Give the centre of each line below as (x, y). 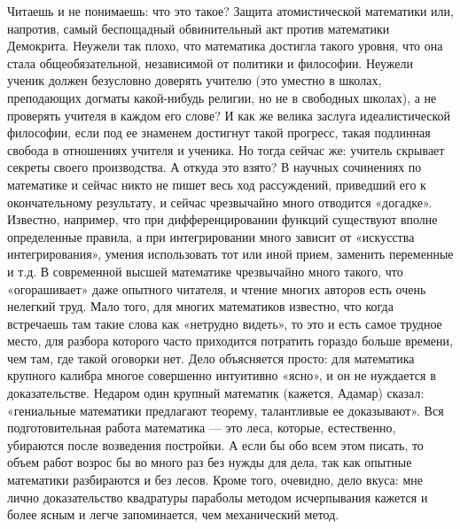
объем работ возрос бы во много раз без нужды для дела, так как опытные (210, 462)
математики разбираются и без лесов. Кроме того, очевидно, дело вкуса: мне (215, 480)
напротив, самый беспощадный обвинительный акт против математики (199, 28)
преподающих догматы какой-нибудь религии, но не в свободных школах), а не (222, 97)
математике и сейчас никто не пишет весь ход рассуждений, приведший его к (217, 184)
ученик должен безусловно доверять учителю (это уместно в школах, (195, 80)
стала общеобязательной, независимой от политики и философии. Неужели (210, 62)
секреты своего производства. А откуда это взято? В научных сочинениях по (214, 167)
